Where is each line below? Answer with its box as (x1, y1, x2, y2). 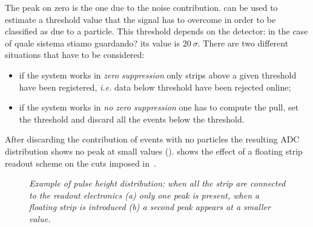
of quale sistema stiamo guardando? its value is (5, 36, 180, 49)
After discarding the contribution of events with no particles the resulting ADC (5, 133, 300, 145)
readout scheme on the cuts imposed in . (5, 156, 156, 169)
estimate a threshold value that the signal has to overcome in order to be (5, 13, 276, 25)
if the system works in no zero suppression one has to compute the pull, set (19, 101, 299, 113)
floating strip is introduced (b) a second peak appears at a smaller (29, 200, 271, 213)
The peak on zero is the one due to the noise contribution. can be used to (5, 1, 278, 13)
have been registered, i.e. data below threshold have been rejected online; (19, 80, 291, 93)
